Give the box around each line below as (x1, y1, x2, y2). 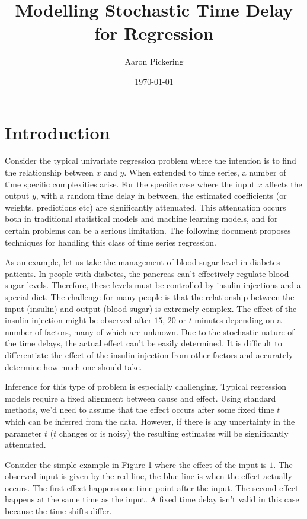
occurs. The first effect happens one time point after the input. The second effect (5, 481, 299, 493)
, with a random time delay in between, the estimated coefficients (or (36, 189, 287, 202)
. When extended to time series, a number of (124, 166, 286, 179)
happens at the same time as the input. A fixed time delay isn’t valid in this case (5, 493, 299, 505)
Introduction (5, 120, 110, 144)
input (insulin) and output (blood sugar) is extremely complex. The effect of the (5, 302, 297, 314)
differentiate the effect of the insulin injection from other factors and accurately (5, 348, 293, 361)
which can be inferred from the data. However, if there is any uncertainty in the (5, 415, 295, 427)
